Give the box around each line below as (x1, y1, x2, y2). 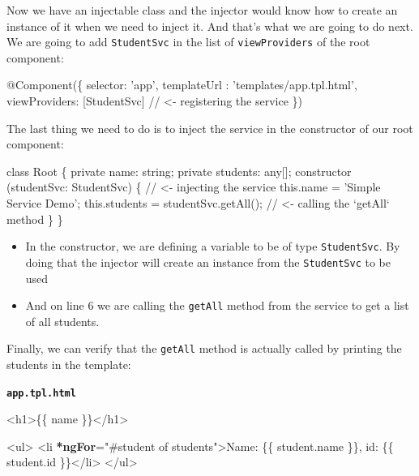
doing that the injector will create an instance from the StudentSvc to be (25, 253, 391, 270)
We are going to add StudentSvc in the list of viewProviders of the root (6, 33, 370, 50)
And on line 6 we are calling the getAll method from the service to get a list (25, 297, 409, 314)
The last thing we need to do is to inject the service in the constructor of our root (6, 119, 413, 136)
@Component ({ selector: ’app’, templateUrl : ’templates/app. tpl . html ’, (6, 76, 357, 93)
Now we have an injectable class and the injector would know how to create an (6, 2, 398, 18)
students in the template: (6, 356, 131, 372)
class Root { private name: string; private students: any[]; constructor (6, 162, 352, 179)
